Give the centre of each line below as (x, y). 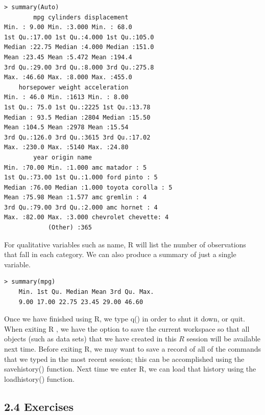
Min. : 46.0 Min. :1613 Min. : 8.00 (66, 97)
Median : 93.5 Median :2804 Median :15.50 (77, 117)
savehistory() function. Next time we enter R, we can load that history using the (130, 369)
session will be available (224, 339)
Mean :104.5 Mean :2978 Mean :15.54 (66, 128)
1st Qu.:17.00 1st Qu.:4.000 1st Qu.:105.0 (79, 37)
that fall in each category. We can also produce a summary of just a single (120, 254)
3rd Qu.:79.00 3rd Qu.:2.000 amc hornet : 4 (81, 207)
